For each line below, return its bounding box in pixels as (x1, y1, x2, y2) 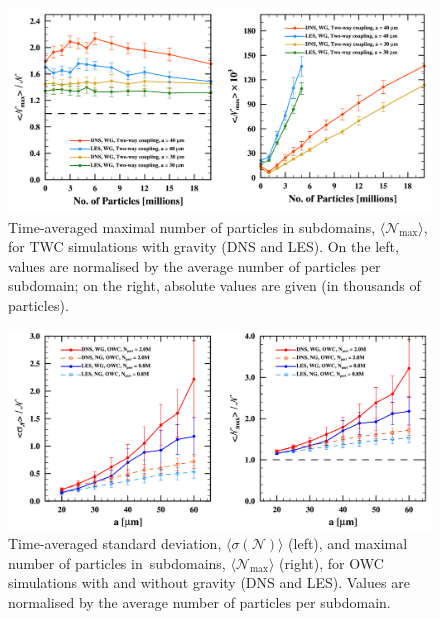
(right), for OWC (279, 552, 384, 573)
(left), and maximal (288, 533, 408, 554)
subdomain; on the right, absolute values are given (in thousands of (8, 275, 421, 296)
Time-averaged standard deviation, (8, 533, 222, 554)
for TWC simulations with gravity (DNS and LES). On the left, (8, 236, 399, 257)
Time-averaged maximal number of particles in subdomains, (8, 216, 376, 237)
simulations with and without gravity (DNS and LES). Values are (8, 572, 410, 593)
